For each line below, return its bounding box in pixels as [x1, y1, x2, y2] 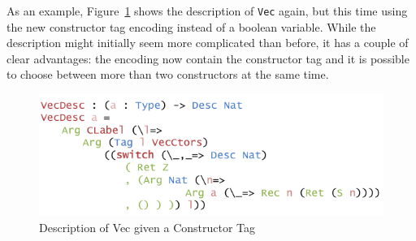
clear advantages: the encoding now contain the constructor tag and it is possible [6, 49, 409, 67]
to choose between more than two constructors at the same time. [6, 66, 329, 83]
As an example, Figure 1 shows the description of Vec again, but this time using [6, 2, 408, 19]
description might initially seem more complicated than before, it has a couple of [6, 34, 409, 51]
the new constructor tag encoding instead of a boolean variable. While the [6, 18, 376, 35]
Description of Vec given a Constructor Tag [39, 219, 256, 236]
